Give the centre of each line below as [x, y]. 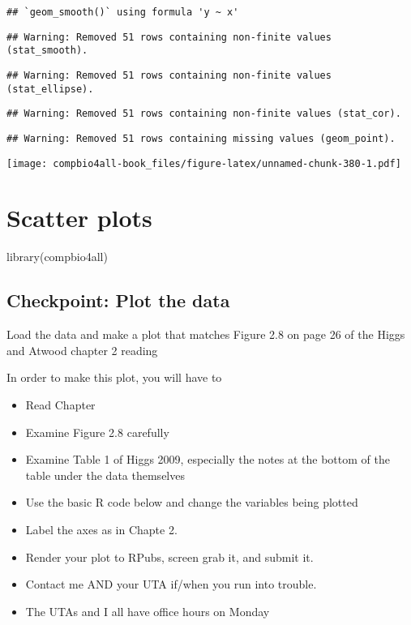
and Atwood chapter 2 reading [82, 350]
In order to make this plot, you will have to [114, 377]
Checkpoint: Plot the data [118, 300]
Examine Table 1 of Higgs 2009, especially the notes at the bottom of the [208, 459]
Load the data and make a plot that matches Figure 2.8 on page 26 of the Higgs [206, 334]
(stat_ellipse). [50, 89]
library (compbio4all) [57, 257]
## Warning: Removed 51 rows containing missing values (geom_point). [201, 138]
